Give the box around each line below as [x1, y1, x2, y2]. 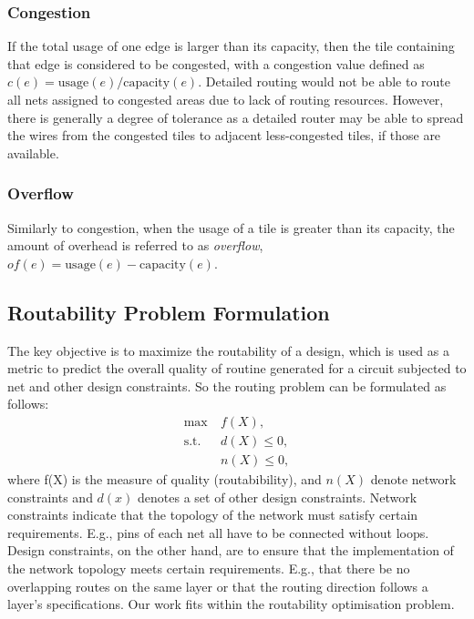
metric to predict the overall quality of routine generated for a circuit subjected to [7, 359, 467, 378]
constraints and [7, 487, 93, 506]
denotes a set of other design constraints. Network [138, 487, 417, 506]
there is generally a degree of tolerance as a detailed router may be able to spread [7, 107, 464, 127]
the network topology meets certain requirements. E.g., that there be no [7, 559, 410, 578]
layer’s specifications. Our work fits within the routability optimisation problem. [7, 594, 455, 614]
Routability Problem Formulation [7, 298, 330, 326]
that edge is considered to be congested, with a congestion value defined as [7, 54, 425, 73]
